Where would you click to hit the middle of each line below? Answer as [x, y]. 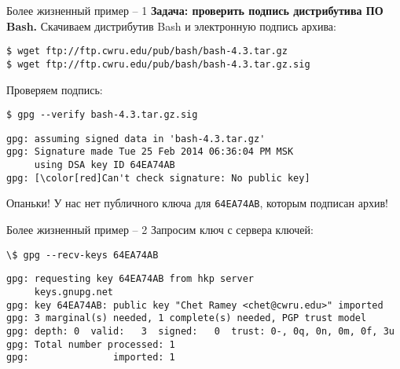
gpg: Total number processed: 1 [91, 344]
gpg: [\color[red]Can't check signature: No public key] [158, 178]
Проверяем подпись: [55, 89]
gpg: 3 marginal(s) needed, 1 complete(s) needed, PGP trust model [187, 318]
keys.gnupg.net [74, 292]
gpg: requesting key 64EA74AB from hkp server [130, 279]
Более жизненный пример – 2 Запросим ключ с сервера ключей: [160, 230]
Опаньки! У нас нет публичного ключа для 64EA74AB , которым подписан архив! [197, 203]
